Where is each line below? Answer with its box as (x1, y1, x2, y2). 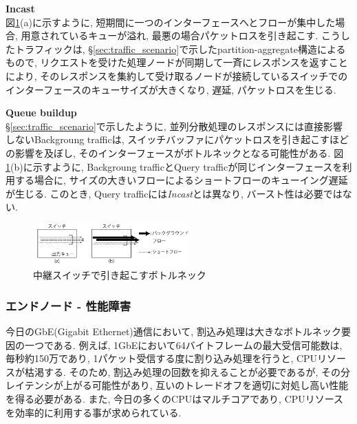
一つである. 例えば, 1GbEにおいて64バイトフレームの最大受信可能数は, (24, 337, 343, 352)
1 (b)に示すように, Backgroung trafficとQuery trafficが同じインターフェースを (6, 159, 343, 173)
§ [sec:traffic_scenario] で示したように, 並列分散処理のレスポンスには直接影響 (6, 118, 343, 133)
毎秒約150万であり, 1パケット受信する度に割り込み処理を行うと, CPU (6, 351, 318, 365)
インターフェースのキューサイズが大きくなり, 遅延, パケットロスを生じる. (6, 82, 336, 96)
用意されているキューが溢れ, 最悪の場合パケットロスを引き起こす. (21, 28, 318, 43)
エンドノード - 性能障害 (6, 297, 131, 314)
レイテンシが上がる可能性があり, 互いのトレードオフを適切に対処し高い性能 (6, 378, 349, 392)
